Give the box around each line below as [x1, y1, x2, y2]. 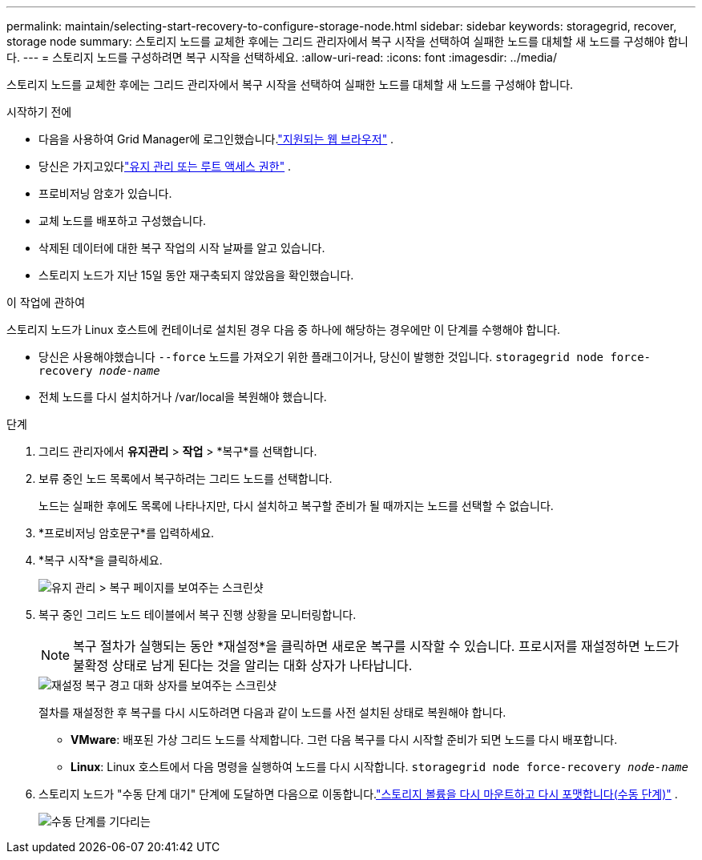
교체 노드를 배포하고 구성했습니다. [38, 214, 207, 227]
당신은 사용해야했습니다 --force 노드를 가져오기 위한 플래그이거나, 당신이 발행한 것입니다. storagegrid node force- [38, 350, 652, 364]
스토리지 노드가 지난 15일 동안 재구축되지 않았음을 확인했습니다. [38, 268, 354, 282]
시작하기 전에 [6, 105, 72, 119]
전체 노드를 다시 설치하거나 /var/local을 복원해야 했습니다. [38, 390, 327, 404]
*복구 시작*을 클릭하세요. [38, 553, 163, 567]
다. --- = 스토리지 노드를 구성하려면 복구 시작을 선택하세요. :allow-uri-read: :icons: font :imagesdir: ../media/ [6, 50, 557, 64]
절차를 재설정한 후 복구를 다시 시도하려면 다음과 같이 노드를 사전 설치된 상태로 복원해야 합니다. [38, 705, 506, 719]
